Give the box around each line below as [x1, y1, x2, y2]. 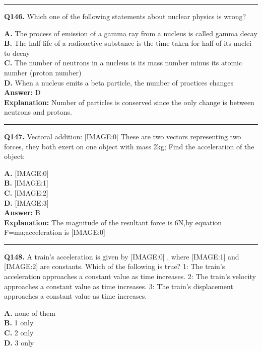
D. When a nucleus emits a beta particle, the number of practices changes [4, 77, 234, 87]
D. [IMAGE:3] [4, 197, 49, 208]
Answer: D [4, 87, 41, 98]
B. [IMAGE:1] [4, 178, 48, 188]
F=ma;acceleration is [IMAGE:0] [4, 227, 105, 237]
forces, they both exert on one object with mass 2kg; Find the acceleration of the [4, 141, 254, 151]
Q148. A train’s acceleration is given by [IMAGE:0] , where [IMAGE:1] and [4, 251, 239, 261]
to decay [4, 47, 30, 58]
